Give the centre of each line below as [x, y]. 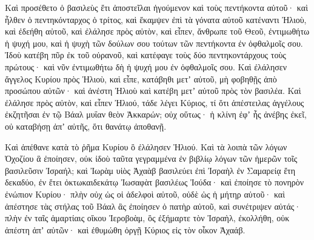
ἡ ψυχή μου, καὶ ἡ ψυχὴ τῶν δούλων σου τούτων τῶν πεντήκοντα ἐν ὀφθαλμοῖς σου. [154, 43]
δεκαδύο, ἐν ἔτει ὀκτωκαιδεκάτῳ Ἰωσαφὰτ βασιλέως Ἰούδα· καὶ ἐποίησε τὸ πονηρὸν [155, 182]
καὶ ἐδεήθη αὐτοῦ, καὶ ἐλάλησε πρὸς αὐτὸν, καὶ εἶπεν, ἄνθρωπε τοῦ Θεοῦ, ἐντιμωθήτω [157, 31]
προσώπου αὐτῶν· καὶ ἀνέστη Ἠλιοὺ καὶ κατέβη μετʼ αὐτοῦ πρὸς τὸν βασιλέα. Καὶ [153, 91]
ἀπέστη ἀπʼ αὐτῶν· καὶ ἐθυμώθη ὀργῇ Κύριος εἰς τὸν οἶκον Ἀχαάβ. [125, 229]
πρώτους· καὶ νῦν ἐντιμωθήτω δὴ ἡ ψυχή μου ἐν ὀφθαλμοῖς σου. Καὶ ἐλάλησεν [146, 66]
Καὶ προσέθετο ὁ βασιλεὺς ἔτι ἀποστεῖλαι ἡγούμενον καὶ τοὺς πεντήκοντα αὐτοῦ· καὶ [156, 7]
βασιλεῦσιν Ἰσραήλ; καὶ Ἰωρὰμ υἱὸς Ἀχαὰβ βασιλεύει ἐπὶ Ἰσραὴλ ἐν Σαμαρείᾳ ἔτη [150, 170]
